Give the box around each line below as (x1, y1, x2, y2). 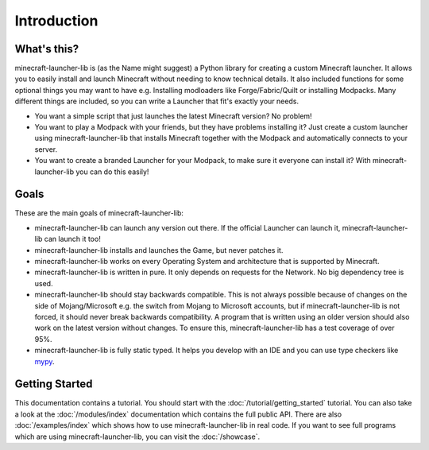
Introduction (14, 12, 99, 29)
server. (34, 144, 58, 154)
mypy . (34, 356, 55, 366)
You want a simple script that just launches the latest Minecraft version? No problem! (34, 111, 313, 121)
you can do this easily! (75, 167, 149, 177)
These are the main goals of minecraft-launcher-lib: (14, 208, 184, 218)
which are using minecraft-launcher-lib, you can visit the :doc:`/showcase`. (14, 432, 261, 441)
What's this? (14, 42, 79, 56)
